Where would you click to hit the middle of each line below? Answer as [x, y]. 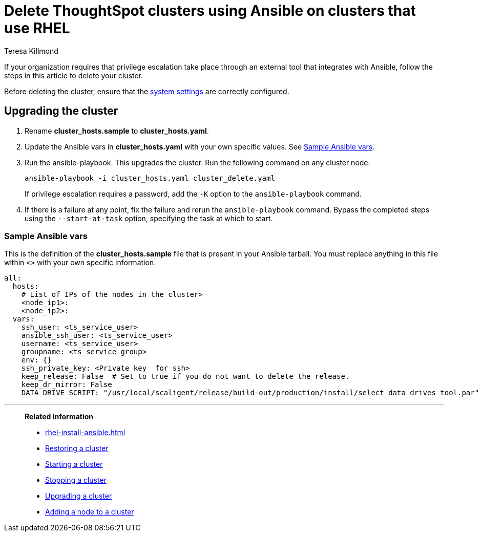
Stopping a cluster [76, 480]
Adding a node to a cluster [90, 512]
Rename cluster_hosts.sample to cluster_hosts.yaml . [117, 131]
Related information [59, 417]
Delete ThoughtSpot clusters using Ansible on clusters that [210, 11]
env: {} [36, 360]
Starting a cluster [74, 464]
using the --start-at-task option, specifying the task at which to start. [149, 218]
